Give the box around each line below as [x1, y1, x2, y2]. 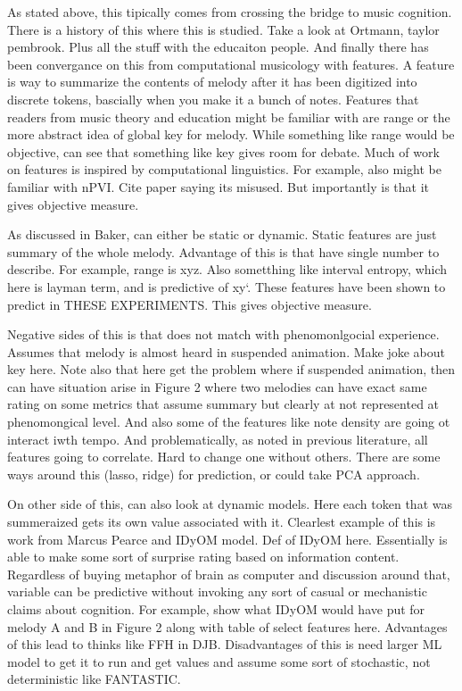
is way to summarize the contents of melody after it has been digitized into [7, 72, 417, 91]
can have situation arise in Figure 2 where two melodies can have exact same [7, 377, 427, 395]
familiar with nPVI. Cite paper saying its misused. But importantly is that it [7, 177, 430, 196]
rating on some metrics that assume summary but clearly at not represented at [7, 395, 440, 413]
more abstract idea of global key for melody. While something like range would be [7, 125, 455, 144]
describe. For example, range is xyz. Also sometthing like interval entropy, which [7, 260, 448, 279]
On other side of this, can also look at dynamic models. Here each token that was [7, 495, 452, 513]
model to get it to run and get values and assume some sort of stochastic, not [7, 652, 431, 670]
